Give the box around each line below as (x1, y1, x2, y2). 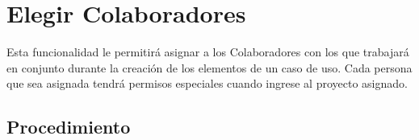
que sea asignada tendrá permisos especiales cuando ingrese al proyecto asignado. (6, 75, 408, 92)
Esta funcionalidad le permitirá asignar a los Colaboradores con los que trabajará (6, 43, 409, 60)
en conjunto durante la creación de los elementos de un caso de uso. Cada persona (6, 59, 413, 76)
